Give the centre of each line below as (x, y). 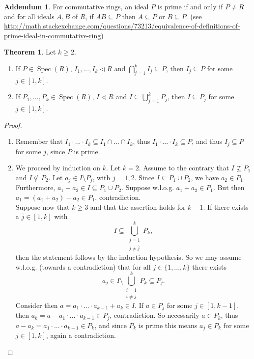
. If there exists (226, 207)
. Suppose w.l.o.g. (148, 187)
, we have (205, 177)
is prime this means (168, 325)
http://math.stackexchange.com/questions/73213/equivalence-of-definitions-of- (122, 26)
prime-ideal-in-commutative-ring (53, 35)
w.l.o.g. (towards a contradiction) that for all (83, 266)
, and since (111, 325)
